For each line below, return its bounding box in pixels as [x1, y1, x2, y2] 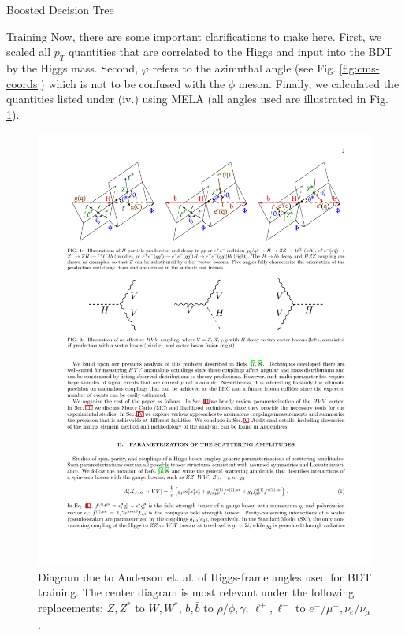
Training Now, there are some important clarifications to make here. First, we [6, 28, 382, 44]
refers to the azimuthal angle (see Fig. [152, 59, 336, 76]
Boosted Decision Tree [6, 2, 114, 17]
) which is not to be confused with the [40, 75, 225, 91]
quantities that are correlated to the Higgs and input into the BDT [68, 43, 393, 60]
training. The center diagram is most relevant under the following [38, 584, 355, 600]
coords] [6, 75, 41, 91]
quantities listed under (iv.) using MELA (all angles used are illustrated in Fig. [6, 91, 388, 107]
